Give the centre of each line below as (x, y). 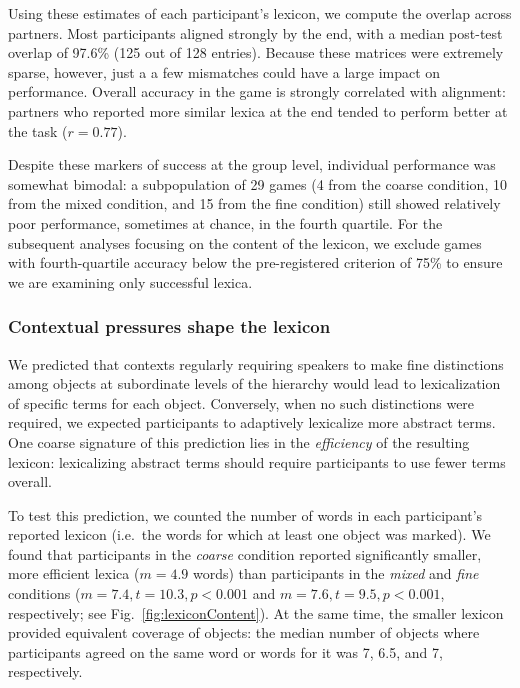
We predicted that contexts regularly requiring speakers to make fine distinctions (256, 363)
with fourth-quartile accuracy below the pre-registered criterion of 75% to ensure (255, 262)
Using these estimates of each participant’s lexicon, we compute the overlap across (260, 13)
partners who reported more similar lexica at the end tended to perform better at (258, 110)
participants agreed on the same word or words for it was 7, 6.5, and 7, (225, 651)
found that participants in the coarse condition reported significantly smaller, (245, 553)
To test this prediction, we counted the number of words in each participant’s (245, 514)
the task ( (38, 130)
